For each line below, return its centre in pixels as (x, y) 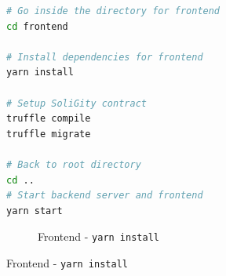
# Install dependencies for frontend (105, 57)
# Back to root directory (74, 164)
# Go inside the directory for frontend (113, 11)
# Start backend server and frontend (105, 196)
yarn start (35, 211)
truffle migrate (49, 134)
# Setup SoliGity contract (77, 103)
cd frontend (37, 26)
